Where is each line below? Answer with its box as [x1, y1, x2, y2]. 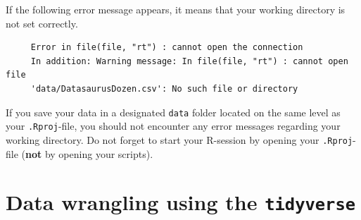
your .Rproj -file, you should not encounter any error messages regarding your [6, 118, 341, 133]
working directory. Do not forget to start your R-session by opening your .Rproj [6, 132, 353, 147]
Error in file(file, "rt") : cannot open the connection [30, 42, 303, 53]
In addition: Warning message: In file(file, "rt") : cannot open [30, 56, 348, 66]
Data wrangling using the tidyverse [6, 188, 356, 216]
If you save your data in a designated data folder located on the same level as [6, 104, 341, 119]
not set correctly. [6, 16, 78, 30]
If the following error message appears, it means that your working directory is [6, 2, 346, 16]
